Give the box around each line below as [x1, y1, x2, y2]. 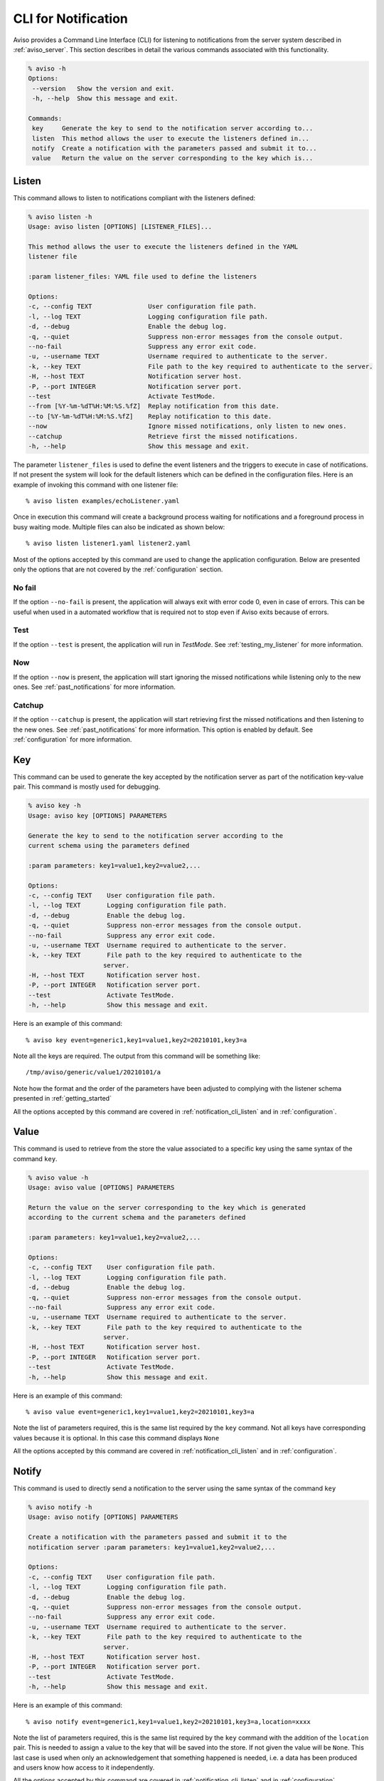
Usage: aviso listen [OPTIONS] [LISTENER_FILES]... [28, 223, 213, 231]
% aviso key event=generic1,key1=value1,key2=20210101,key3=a [26, 1036, 247, 1044]
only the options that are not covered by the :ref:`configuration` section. [13, 565, 223, 573]
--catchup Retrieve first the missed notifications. [28, 432, 299, 440]
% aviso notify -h [28, 1503, 92, 1512]
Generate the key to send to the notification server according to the [28, 831, 284, 840]
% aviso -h [28, 64, 66, 73]
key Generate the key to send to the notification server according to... [32, 125, 314, 133]
